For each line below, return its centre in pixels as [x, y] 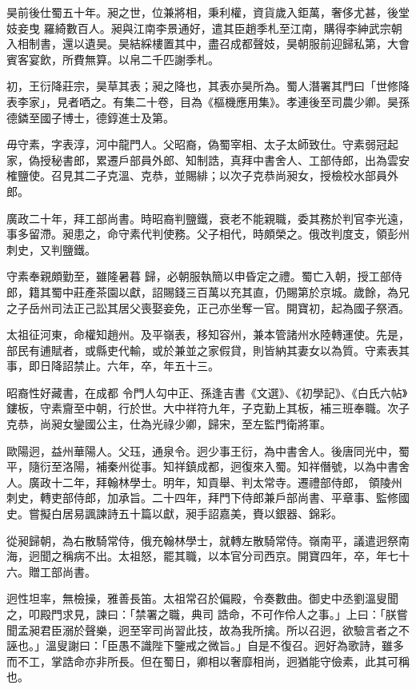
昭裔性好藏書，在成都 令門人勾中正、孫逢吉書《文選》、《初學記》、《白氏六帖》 [207, 392]
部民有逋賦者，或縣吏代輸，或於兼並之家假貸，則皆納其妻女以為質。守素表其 [208, 350]
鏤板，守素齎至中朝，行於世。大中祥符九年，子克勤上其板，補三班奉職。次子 [208, 408]
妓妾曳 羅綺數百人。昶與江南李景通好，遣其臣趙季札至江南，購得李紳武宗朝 [204, 28]
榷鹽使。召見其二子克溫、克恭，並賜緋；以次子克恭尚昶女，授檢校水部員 [197, 175]
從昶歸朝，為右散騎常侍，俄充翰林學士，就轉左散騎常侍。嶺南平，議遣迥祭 [202, 540]
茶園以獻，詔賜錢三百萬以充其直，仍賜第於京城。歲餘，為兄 [252, 291]
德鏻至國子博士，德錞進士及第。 [90, 117]
